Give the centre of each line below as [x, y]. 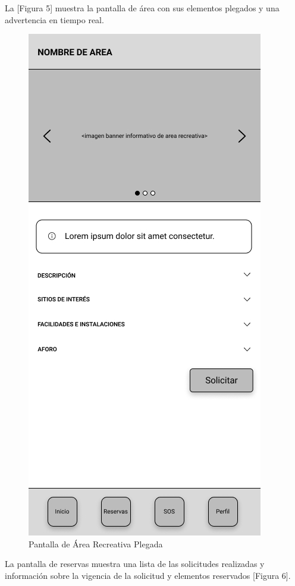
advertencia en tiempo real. [54, 19]
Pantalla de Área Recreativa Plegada [96, 544]
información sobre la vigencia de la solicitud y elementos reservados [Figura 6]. [148, 575]
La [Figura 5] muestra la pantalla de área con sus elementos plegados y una [142, 8]
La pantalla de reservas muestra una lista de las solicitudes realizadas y [135, 564]
